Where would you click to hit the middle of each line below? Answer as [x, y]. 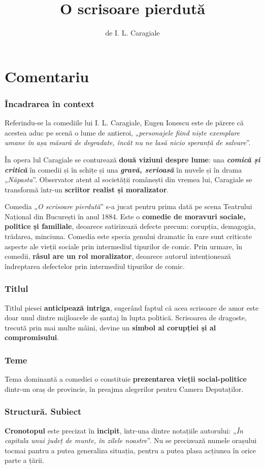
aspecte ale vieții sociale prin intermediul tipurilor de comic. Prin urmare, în [124, 246]
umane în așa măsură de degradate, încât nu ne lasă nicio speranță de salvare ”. [128, 142]
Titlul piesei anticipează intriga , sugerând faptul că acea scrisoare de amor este [132, 307]
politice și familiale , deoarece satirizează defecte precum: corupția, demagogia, [130, 226]
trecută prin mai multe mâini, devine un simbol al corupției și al [110, 327]
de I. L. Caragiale [132, 33]
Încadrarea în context [50, 103]
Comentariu [47, 76]
